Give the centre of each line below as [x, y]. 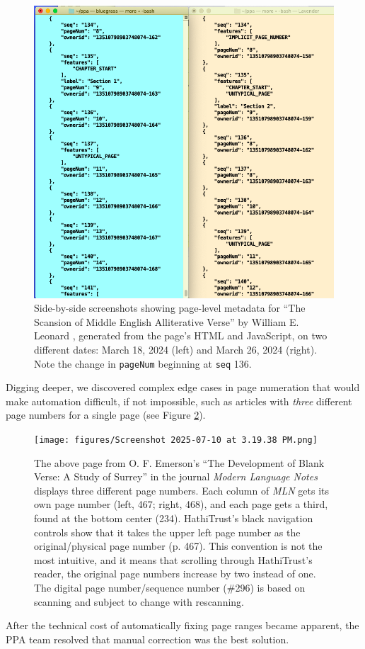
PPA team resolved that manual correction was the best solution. [147, 639]
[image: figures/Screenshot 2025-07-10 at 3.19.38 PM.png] [176, 440]
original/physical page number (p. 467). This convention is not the [178, 546]
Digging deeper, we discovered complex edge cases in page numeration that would [183, 387]
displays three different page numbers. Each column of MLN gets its [182, 490]
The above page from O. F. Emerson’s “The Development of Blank [179, 462]
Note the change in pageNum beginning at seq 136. [143, 363]
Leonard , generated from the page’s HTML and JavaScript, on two [181, 335]
